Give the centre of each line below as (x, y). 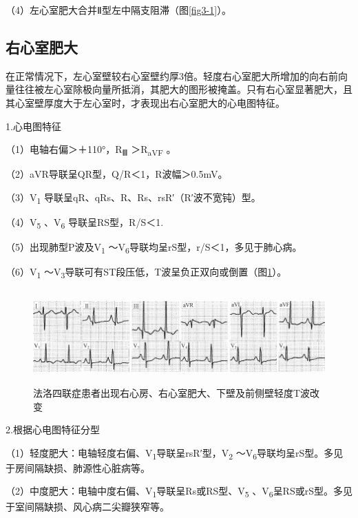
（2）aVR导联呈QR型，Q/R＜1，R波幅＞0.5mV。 (117, 174)
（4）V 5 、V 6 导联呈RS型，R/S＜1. (85, 223)
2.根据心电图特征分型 (53, 429)
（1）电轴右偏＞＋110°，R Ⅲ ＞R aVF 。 (91, 150)
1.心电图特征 (33, 126)
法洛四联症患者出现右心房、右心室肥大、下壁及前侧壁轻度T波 (172, 392)
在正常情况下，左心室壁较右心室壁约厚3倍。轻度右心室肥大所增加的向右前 (172, 75)
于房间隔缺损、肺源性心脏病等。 (78, 467)
